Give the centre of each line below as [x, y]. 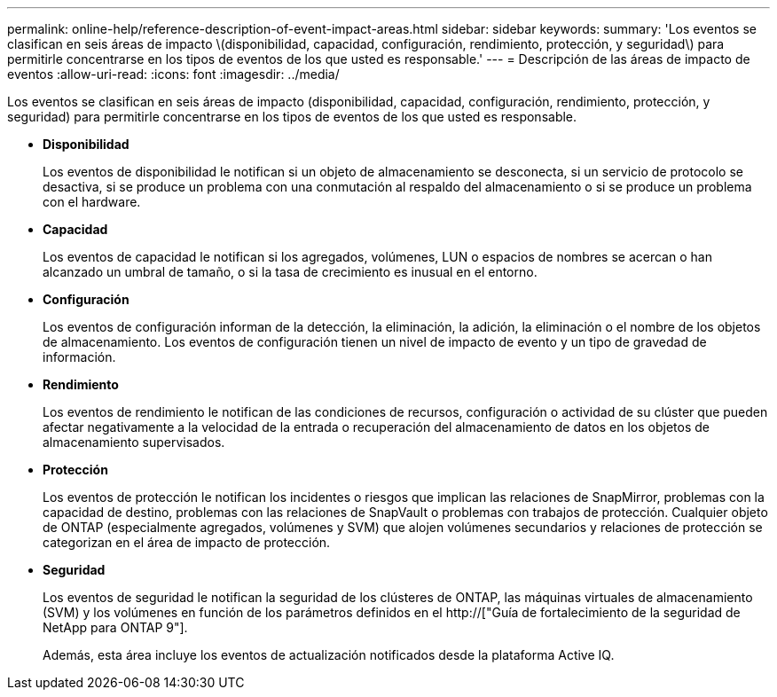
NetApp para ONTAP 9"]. [115, 627]
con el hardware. [92, 202]
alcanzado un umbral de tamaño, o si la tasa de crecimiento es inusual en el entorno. [290, 272]
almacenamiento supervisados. [134, 442]
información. [79, 357]
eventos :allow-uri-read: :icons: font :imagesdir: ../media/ [173, 74]
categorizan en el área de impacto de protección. [187, 542]
